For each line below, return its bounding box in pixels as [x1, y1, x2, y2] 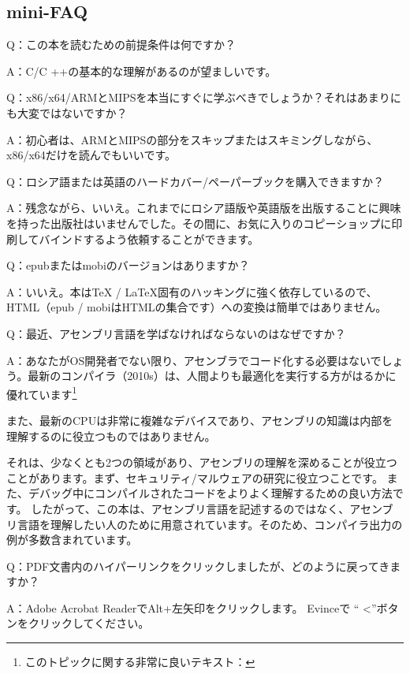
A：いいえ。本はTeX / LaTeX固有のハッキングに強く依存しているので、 [6, 283, 378, 300]
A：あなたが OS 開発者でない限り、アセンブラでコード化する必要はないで [6, 352, 382, 368]
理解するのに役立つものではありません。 [6, 427, 216, 444]
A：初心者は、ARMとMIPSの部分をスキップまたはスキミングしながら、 [6, 131, 378, 147]
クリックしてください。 [28, 615, 150, 631]
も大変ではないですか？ [6, 104, 128, 121]
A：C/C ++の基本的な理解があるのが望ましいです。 [6, 62, 277, 79]
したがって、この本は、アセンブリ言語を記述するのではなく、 [31, 500, 350, 516]
